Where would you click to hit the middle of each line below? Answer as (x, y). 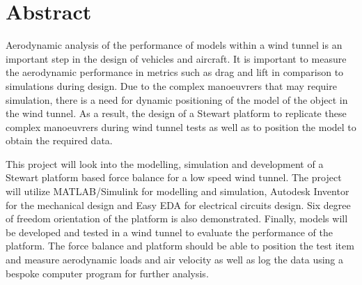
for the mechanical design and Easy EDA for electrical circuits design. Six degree (178, 205)
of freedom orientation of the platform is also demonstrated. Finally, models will (177, 218)
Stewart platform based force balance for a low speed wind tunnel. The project (174, 177)
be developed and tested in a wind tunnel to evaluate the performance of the (169, 232)
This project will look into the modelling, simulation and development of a (165, 163)
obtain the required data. (59, 140)
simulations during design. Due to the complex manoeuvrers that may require (171, 85)
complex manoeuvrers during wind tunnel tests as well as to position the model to (181, 126)
